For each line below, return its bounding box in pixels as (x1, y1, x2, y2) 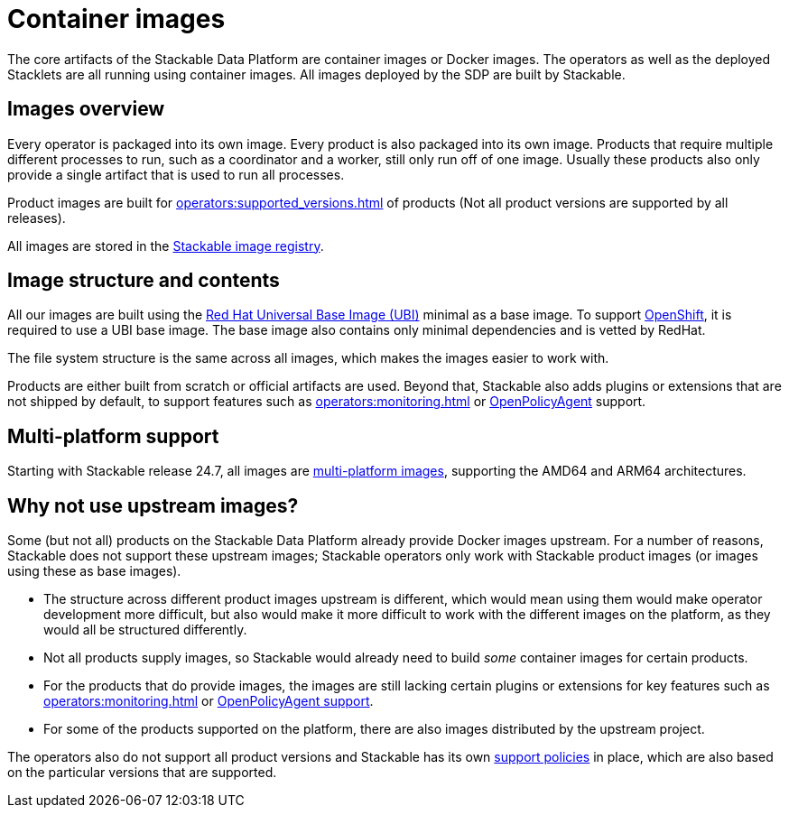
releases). (7, 209, 66, 226)
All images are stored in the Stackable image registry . (7, 237, 324, 254)
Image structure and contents (7, 269, 280, 292)
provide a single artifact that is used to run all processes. (7, 166, 345, 182)
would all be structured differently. (43, 622, 247, 638)
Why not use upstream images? (7, 494, 299, 517)
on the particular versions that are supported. (7, 764, 277, 781)
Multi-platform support (7, 424, 219, 448)
